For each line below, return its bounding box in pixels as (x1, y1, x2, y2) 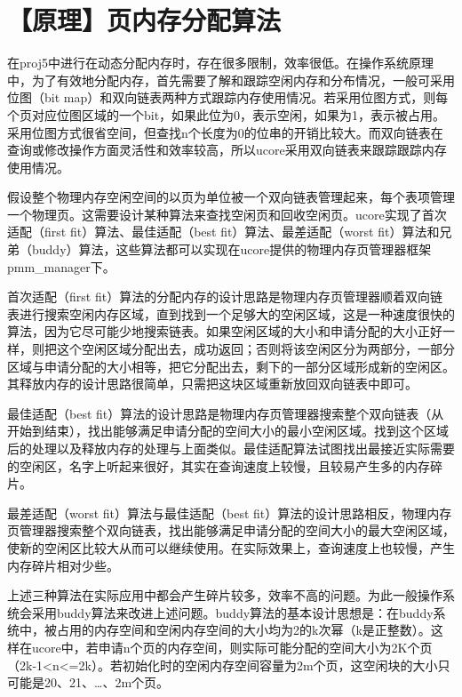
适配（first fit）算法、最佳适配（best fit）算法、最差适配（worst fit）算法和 (7, 222, 440, 241)
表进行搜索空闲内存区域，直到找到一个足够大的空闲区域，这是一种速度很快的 (7, 304, 455, 323)
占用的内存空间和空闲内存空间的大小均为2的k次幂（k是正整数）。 (56, 621, 431, 639)
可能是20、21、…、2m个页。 (7, 673, 170, 692)
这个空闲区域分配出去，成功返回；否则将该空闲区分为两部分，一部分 (56, 340, 455, 358)
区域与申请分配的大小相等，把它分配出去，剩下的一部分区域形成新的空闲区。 (7, 357, 455, 375)
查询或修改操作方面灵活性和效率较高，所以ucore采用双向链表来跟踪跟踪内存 (7, 140, 447, 159)
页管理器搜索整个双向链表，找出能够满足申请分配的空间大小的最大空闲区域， (7, 521, 455, 540)
